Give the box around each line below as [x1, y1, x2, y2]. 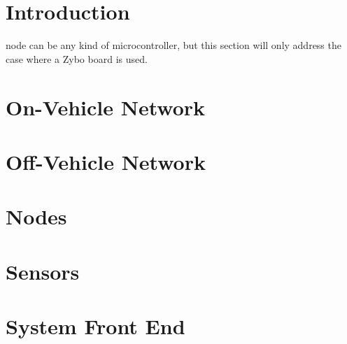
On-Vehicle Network [6, 92, 206, 121]
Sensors [6, 257, 80, 285]
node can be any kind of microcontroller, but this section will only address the [6, 38, 341, 52]
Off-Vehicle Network [6, 147, 206, 175]
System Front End [6, 312, 185, 340]
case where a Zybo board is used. [6, 51, 148, 66]
